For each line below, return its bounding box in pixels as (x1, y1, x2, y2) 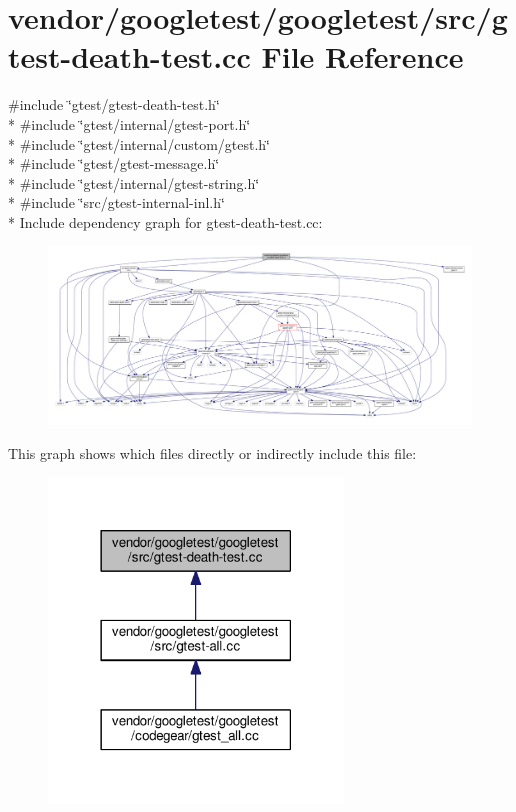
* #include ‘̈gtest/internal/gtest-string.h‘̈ (8, 172, 260, 193)
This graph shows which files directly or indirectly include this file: (8, 442, 417, 463)
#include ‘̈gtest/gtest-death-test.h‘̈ (8, 94, 220, 115)
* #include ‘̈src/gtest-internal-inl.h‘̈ (8, 192, 225, 213)
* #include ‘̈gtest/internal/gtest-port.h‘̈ (8, 113, 251, 134)
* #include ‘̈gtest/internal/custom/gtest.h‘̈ (8, 133, 271, 154)
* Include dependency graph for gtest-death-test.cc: (8, 211, 323, 232)
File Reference (261, 36, 464, 77)
